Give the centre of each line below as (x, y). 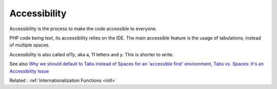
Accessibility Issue (29, 71)
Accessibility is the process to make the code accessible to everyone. (83, 29)
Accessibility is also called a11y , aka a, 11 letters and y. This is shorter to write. (92, 54)
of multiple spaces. (30, 45)
